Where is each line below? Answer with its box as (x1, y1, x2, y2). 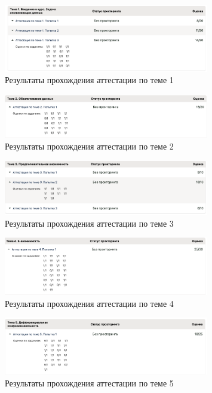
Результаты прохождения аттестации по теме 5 (5, 376, 174, 389)
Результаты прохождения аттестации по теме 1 (5, 74, 174, 86)
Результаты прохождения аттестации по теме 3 (5, 217, 174, 229)
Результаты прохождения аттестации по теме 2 (5, 140, 174, 153)
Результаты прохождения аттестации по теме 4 (5, 297, 174, 309)
